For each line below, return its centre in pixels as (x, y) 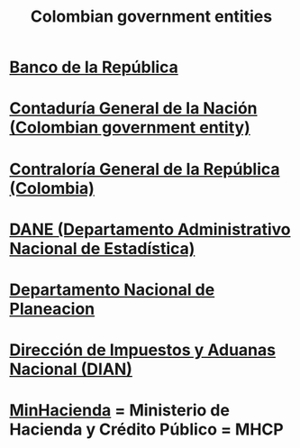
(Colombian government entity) (130, 128)
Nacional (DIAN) (71, 369)
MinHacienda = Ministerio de (119, 411)
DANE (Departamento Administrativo (150, 229)
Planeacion (52, 309)
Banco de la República (94, 67)
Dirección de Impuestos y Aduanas (143, 350)
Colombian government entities (151, 17)
